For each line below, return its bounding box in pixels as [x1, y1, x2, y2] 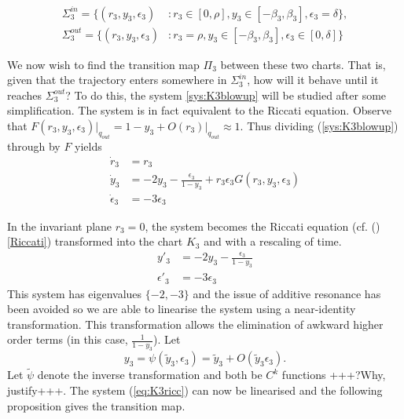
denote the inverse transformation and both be [37, 366, 263, 383]
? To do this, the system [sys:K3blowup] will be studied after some [65, 86, 387, 103]
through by [7, 137, 61, 154]
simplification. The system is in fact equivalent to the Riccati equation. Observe [7, 102, 392, 118]
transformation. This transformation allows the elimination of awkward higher [7, 315, 384, 332]
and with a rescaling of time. [204, 233, 342, 250]
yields [75, 137, 102, 154]
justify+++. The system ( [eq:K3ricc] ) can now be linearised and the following [7, 382, 383, 399]
